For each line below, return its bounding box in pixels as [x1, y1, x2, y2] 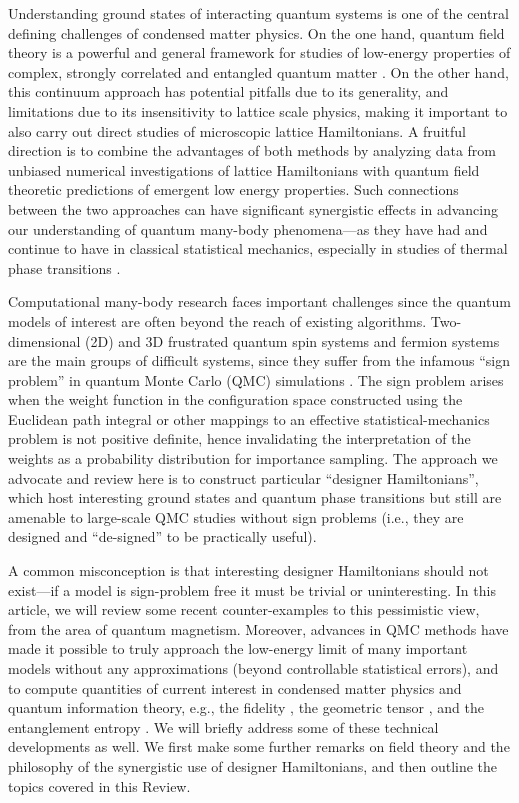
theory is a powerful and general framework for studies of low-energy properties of [8, 42, 511, 63]
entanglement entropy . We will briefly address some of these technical [8, 716, 439, 737]
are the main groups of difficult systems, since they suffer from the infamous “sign [8, 350, 511, 371]
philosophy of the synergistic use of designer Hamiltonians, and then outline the [8, 755, 498, 776]
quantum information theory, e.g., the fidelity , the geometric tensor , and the [8, 697, 484, 718]
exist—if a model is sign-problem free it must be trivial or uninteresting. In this [8, 579, 496, 600]
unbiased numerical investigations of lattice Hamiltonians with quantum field [8, 159, 480, 180]
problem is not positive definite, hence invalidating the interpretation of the [8, 428, 471, 449]
